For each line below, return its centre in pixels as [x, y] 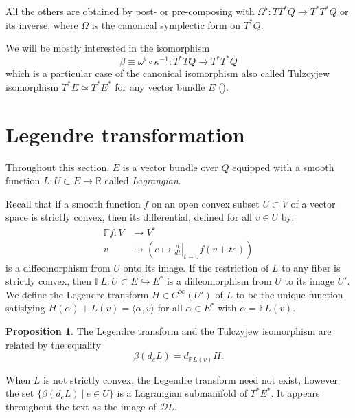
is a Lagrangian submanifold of [182, 393]
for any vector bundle [160, 86]
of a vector [313, 203]
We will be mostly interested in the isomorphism [108, 48]
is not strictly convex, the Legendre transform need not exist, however [191, 379]
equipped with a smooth [283, 167]
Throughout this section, [58, 167]
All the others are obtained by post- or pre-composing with [130, 11]
